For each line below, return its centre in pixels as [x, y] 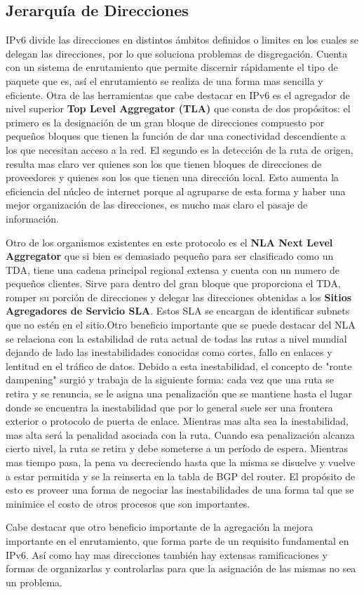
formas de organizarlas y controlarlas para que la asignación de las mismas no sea [181, 568]
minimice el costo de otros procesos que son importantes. [128, 503]
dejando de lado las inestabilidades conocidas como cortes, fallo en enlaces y [169, 352]
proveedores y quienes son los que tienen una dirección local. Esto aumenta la [173, 177]
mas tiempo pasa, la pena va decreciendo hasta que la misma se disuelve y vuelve [181, 462]
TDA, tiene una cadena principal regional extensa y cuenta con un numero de [173, 269]
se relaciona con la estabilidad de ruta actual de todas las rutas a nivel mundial [176, 338]
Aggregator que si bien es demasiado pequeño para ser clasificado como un [170, 256]
